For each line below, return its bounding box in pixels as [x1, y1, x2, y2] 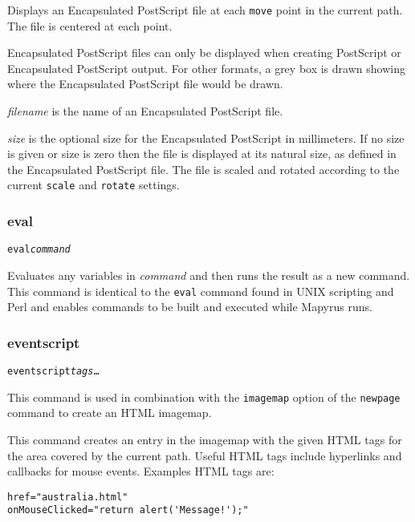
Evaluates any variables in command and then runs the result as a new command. [7, 266, 410, 283]
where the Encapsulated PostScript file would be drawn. [7, 75, 283, 92]
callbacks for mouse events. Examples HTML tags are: [7, 463, 275, 480]
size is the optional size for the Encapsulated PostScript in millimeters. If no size [7, 129, 405, 146]
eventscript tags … [7, 366, 100, 377]
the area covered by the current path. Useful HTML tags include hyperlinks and [7, 447, 402, 463]
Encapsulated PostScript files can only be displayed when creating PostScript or [7, 44, 401, 61]
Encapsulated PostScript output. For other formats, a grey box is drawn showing [7, 59, 405, 76]
